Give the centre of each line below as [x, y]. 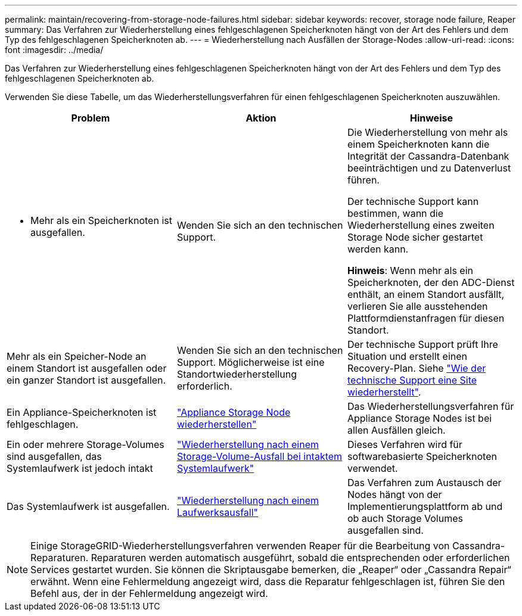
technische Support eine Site [412, 380]
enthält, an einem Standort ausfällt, [426, 294]
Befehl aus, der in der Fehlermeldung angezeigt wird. [149, 593]
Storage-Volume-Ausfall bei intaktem [260, 456]
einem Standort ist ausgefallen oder [87, 368]
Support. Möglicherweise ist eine [251, 362]
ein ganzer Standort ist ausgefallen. [86, 380]
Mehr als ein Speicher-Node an [77, 356]
